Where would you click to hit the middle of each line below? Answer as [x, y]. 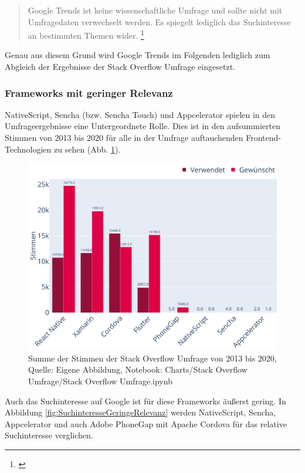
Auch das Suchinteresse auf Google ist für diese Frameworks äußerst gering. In [145, 401]
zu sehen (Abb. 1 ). [87, 149]
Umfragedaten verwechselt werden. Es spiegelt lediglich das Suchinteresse [159, 21]
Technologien [28, 149]
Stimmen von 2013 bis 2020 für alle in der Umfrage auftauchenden [124, 138]
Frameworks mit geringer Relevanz [89, 92]
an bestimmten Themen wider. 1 [86, 34]
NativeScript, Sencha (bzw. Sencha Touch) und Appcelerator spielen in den [140, 114]
